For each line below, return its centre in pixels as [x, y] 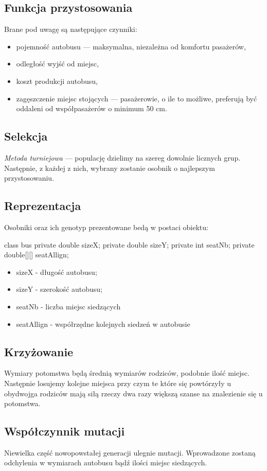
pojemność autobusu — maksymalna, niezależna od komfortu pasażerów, [131, 46]
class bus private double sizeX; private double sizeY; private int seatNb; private [129, 244]
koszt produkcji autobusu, [57, 81]
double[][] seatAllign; [37, 255]
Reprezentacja [43, 206]
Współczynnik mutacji [65, 431]
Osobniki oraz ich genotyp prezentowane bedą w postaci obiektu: [106, 227]
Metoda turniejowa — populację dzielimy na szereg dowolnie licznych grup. [122, 157]
